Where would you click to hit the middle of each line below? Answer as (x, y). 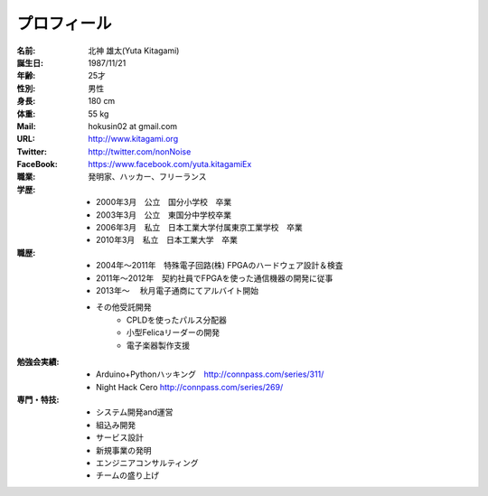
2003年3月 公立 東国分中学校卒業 (164, 215)
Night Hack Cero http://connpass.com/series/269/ (190, 387)
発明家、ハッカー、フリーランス (147, 177)
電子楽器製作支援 (158, 345)
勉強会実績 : (38, 361)
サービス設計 (120, 437)
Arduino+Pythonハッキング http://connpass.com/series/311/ (210, 374)
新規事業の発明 (124, 450)
